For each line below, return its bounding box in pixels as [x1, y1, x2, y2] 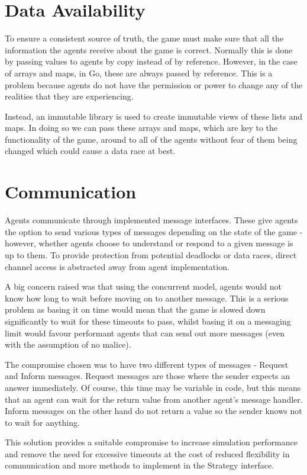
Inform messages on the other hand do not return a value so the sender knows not [5, 405, 302, 417]
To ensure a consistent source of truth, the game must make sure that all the [5, 32, 284, 44]
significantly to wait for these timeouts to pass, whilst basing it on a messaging [5, 314, 291, 327]
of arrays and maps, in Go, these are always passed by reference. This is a [5, 66, 273, 79]
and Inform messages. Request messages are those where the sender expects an [5, 370, 290, 382]
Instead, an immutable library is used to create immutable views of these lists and [5, 110, 303, 122]
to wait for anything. [5, 416, 80, 428]
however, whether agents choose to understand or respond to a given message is [5, 237, 293, 249]
